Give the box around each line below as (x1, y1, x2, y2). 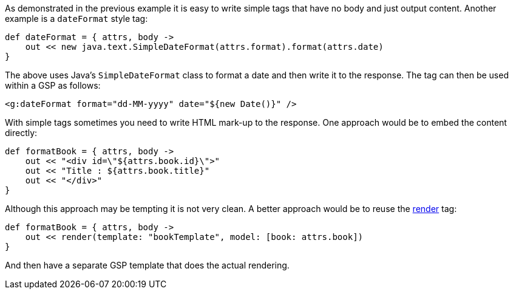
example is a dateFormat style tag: (5, 13, 148, 24)
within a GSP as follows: (5, 80, 101, 91)
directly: (5, 128, 38, 138)
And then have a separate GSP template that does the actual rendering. (5, 260, 290, 270)
